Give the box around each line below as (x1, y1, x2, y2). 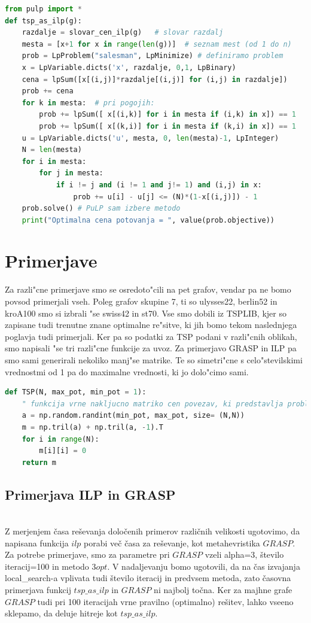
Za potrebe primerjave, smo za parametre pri (5, 548, 170, 561)
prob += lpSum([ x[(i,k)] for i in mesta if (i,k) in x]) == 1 (39, 110, 296, 119)
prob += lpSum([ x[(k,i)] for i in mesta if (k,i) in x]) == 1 (39, 121, 296, 130)
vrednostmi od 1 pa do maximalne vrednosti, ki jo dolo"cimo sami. (5, 365, 249, 378)
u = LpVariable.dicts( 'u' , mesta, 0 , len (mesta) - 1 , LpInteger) (22, 133, 279, 142)
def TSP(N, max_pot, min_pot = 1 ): (5, 388, 147, 397)
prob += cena (22, 87, 74, 96)
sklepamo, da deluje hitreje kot (5, 607, 118, 619)
